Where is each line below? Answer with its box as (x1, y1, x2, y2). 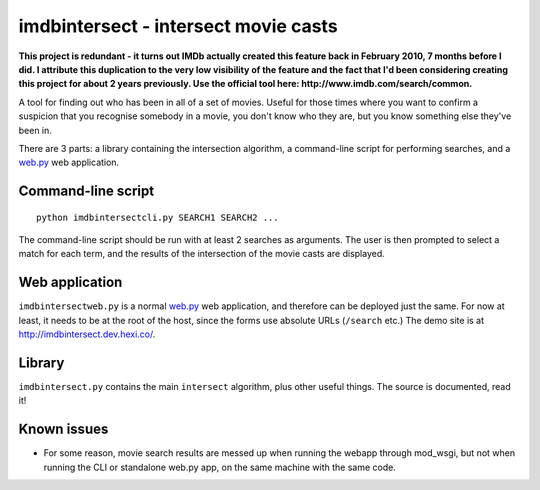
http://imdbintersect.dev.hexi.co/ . (18, 328, 156, 340)
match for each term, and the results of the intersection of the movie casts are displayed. (18, 248, 385, 260)
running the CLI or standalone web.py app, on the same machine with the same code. (43, 461, 397, 473)
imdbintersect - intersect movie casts (18, 15, 339, 37)
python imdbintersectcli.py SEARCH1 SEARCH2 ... (36, 211, 279, 223)
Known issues (18, 421, 109, 438)
